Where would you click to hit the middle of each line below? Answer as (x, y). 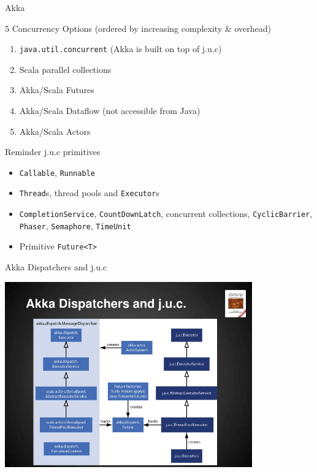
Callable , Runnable (57, 172)
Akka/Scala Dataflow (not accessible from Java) (110, 111)
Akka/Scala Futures (57, 90)
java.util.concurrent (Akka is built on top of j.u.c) (120, 49)
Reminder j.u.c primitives (53, 152)
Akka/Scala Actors (55, 131)
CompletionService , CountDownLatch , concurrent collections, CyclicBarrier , (166, 214)
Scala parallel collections (65, 69)
